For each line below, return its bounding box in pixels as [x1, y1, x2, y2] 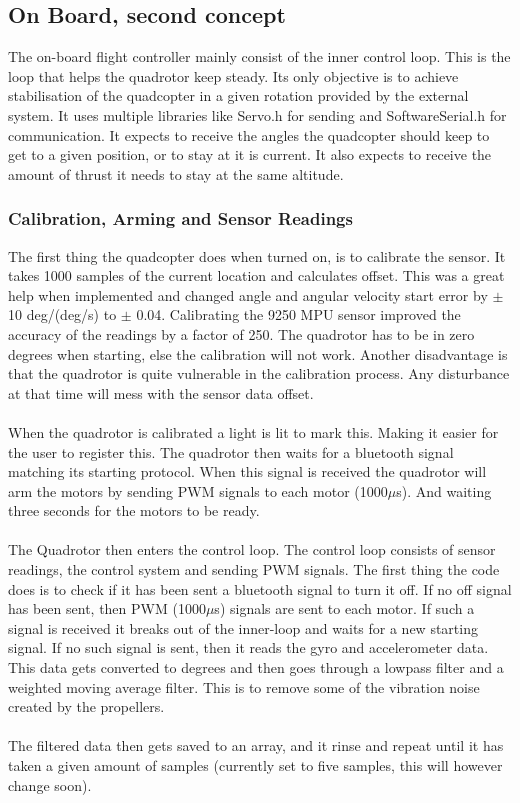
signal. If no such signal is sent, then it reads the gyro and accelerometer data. [8, 637, 489, 658]
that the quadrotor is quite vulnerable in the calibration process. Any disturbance [8, 363, 510, 384]
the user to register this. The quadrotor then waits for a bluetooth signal [8, 441, 454, 462]
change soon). [8, 774, 92, 795]
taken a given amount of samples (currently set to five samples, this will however [8, 755, 503, 776]
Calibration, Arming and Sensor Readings [8, 206, 353, 231]
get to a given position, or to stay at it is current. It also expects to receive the [8, 144, 492, 165]
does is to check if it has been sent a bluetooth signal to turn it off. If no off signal [8, 578, 512, 599]
